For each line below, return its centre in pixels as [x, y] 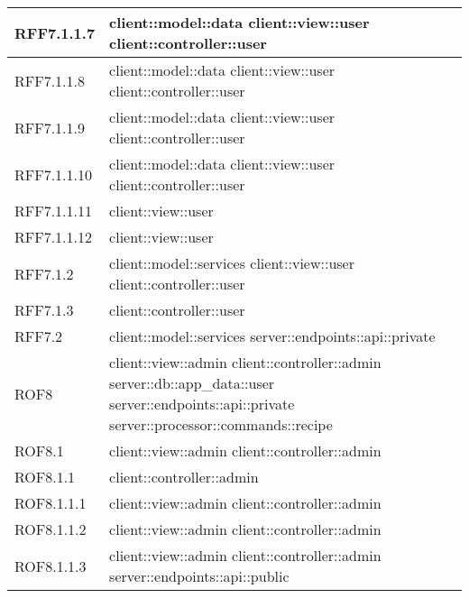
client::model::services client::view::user [232, 263]
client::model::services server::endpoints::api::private [272, 336]
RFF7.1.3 [44, 310]
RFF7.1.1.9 [50, 127]
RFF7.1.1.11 [54, 211]
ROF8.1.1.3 [51, 566]
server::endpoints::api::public [199, 576]
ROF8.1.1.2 [51, 529]
